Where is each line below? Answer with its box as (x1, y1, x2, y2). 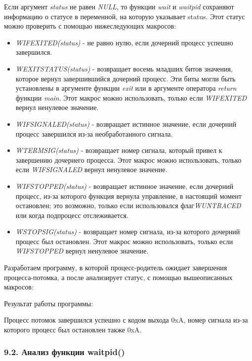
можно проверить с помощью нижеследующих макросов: (4, 21, 176, 31)
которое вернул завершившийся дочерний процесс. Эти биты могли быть (15, 73, 236, 83)
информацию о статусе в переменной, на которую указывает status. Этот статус (4, 11, 245, 21)
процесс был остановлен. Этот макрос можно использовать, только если (15, 236, 233, 246)
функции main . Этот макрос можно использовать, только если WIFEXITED (15, 92, 247, 103)
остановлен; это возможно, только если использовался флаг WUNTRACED (15, 200, 241, 211)
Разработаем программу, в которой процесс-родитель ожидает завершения (4, 262, 227, 273)
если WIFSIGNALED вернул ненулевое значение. (15, 164, 168, 175)
